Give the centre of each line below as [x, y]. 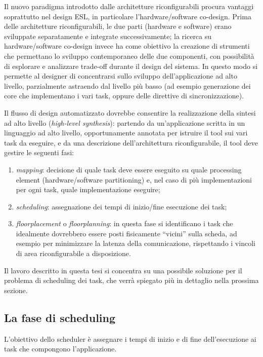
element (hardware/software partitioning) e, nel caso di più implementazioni [134, 179]
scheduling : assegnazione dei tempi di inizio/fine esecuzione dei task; [121, 206]
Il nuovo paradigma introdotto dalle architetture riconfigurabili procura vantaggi [129, 6]
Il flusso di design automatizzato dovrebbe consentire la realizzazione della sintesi [130, 112]
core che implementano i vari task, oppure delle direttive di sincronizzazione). [124, 96]
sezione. [16, 290]
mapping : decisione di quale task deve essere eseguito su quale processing [129, 169]
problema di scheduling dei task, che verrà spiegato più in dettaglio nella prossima [131, 280]
